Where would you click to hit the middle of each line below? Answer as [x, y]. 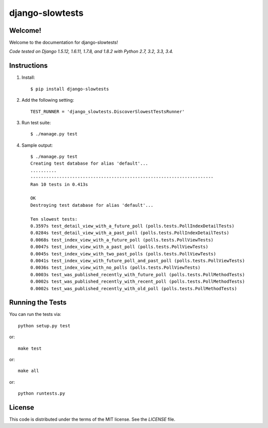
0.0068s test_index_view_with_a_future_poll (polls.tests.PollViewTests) [122, 240]
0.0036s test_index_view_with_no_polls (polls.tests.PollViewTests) [115, 268]
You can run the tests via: [35, 314]
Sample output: [37, 145]
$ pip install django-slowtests [70, 89]
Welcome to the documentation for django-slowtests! [64, 43]
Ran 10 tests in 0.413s [59, 184]
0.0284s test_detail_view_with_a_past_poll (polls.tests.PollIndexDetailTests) [130, 233]
